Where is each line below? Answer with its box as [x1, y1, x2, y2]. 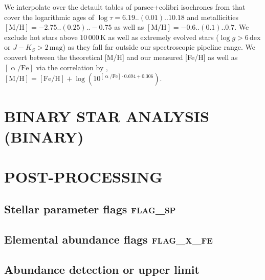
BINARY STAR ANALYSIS [4, 106, 209, 127]
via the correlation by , [36, 62, 108, 72]
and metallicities [187, 11, 238, 22]
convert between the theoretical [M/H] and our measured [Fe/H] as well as [4, 51, 238, 62]
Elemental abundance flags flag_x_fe [4, 231, 213, 247]
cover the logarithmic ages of [4, 11, 94, 22]
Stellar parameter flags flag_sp [4, 201, 176, 217]
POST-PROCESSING [4, 166, 163, 187]
